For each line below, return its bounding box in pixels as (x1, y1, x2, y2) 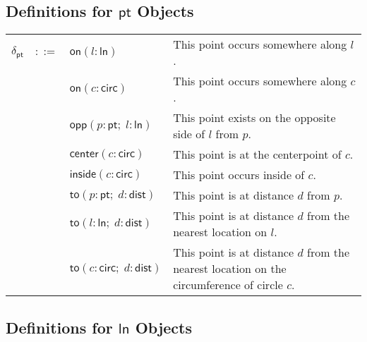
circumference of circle (173, 276, 283, 293)
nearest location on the (173, 260, 287, 277)
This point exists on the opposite (173, 109, 336, 126)
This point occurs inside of (173, 166, 305, 183)
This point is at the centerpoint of (173, 146, 342, 163)
